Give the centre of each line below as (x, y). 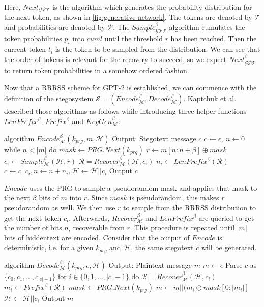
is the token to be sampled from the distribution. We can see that (158, 49)
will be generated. (229, 247)
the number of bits (33, 227)
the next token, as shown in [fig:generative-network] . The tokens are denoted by (128, 17)
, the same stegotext (162, 247)
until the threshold (134, 38)
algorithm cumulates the (207, 27)
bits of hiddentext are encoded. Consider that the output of (97, 237)
